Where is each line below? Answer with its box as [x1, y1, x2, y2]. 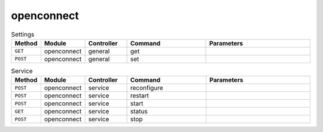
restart [130, 91, 150, 100]
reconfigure [130, 84, 164, 92]
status [130, 108, 148, 116]
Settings [11, 30, 35, 38]
